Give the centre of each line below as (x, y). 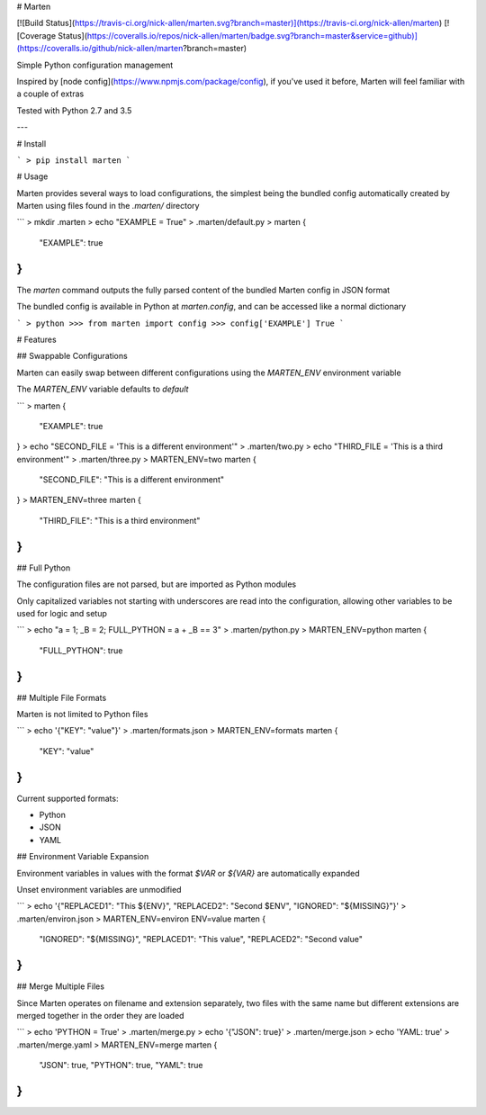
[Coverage (36, 35)
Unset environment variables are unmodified (99, 890)
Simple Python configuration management (95, 65)
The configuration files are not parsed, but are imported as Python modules (157, 584)
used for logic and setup (62, 613)
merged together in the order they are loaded (100, 1015)
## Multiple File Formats (62, 697)
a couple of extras (50, 94)
